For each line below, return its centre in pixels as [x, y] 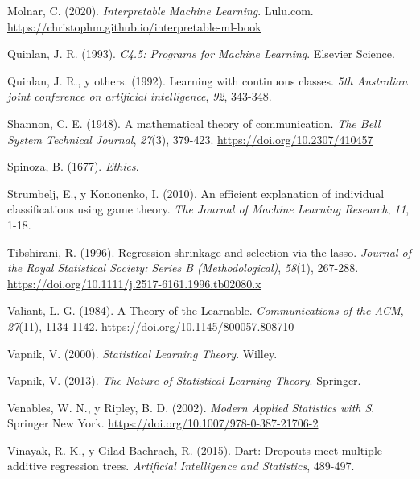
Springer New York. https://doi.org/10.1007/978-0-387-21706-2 [163, 423]
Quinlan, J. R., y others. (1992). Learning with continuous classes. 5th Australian [208, 80]
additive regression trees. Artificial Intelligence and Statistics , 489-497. [181, 466]
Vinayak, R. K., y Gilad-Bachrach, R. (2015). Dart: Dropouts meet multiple [195, 450]
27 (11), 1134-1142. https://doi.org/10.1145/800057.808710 [151, 326]
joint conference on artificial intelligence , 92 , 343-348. [140, 96]
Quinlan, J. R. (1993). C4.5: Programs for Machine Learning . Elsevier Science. [201, 54]
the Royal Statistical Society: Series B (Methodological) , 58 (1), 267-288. [183, 268]
